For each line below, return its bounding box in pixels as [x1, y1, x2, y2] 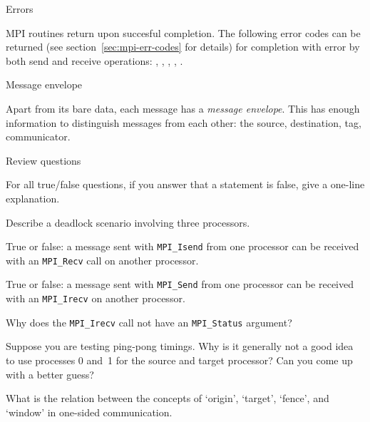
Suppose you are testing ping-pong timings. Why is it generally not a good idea [6, 339, 354, 354]
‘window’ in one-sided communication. [6, 404, 173, 419]
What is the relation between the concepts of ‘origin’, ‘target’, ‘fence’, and [6, 391, 329, 406]
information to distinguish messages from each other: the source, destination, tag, [6, 115, 361, 130]
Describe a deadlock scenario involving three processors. [6, 215, 250, 230]
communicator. [6, 129, 71, 144]
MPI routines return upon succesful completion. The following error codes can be [6, 25, 361, 40]
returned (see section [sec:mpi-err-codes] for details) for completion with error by [6, 39, 360, 54]
